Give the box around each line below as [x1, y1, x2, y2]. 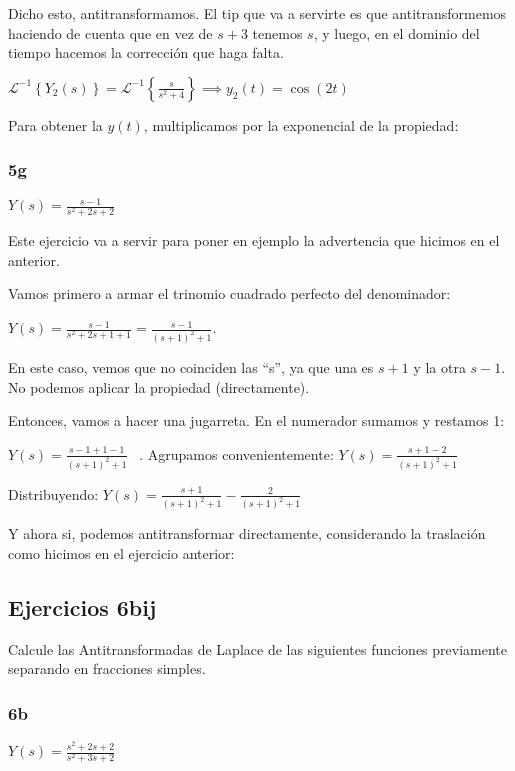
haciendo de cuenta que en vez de [8, 22, 213, 43]
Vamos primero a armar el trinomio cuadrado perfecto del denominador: [8, 283, 451, 304]
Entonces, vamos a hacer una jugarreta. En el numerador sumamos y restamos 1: [8, 410, 505, 431]
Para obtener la [8, 114, 103, 135]
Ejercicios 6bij [8, 592, 157, 623]
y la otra [413, 356, 466, 377]
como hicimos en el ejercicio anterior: [8, 543, 235, 564]
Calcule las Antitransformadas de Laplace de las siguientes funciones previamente [8, 638, 507, 659]
